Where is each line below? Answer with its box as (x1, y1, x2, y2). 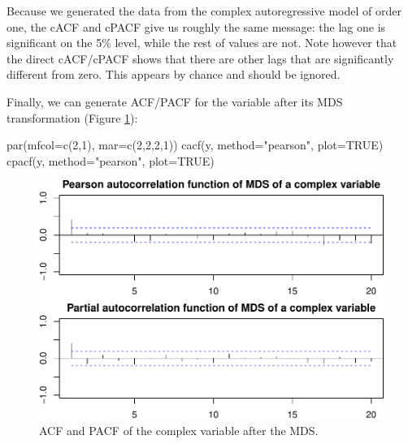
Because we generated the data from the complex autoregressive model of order (7, 2, 401, 19)
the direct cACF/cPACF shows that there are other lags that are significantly (7, 50, 394, 67)
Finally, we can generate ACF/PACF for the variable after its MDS (7, 93, 343, 110)
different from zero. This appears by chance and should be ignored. (7, 66, 341, 83)
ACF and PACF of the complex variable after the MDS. (39, 421, 319, 438)
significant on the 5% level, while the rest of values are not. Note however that (7, 34, 397, 51)
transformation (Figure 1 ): (7, 109, 138, 126)
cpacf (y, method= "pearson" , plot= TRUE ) (7, 152, 215, 169)
